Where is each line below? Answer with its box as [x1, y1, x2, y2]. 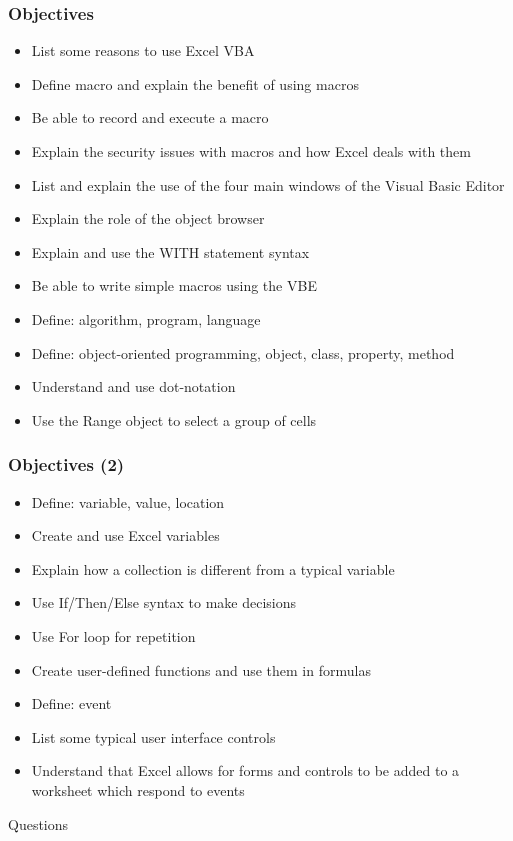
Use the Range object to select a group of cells [31, 409, 317, 430]
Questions [8, 813, 69, 834]
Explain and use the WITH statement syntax [31, 241, 310, 262]
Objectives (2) [8, 452, 125, 477]
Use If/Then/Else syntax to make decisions [31, 592, 297, 613]
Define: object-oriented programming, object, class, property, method [31, 342, 455, 363]
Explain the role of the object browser [31, 208, 265, 229]
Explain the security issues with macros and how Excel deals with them [31, 141, 471, 161]
